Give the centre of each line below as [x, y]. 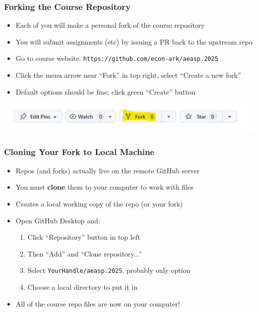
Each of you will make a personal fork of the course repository [110, 25]
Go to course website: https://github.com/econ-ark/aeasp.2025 [117, 58]
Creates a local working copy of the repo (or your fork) [99, 203]
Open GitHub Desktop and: [58, 220]
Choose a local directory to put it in [83, 286]
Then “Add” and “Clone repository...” [85, 253]
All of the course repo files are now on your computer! [98, 303]
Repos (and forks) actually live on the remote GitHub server [108, 170]
